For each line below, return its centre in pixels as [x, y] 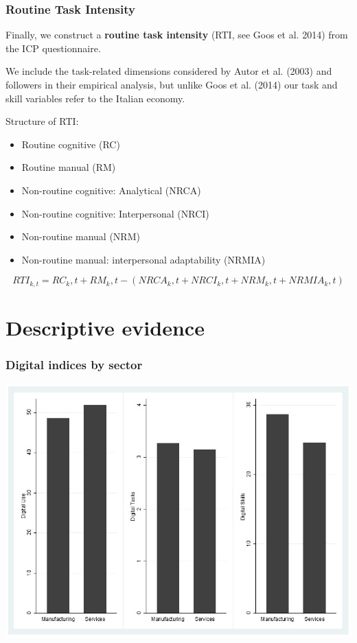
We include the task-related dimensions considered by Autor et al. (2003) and [169, 71]
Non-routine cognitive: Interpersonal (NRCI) [115, 213]
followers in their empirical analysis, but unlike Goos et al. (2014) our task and [172, 84]
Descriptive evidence [105, 327]
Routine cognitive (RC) [71, 144]
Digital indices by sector [74, 365]
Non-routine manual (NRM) [81, 236]
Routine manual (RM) [69, 167]
